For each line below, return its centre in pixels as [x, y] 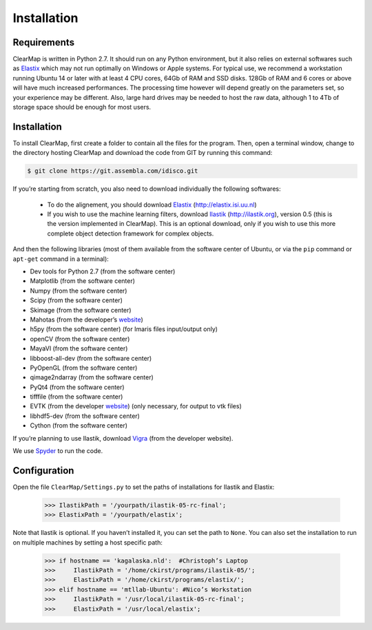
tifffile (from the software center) [76, 397]
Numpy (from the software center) [79, 291]
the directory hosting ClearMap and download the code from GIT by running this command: [143, 153]
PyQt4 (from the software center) [77, 387]
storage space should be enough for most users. [82, 107]
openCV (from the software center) [80, 339]
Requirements [44, 42]
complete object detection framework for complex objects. [131, 233]
